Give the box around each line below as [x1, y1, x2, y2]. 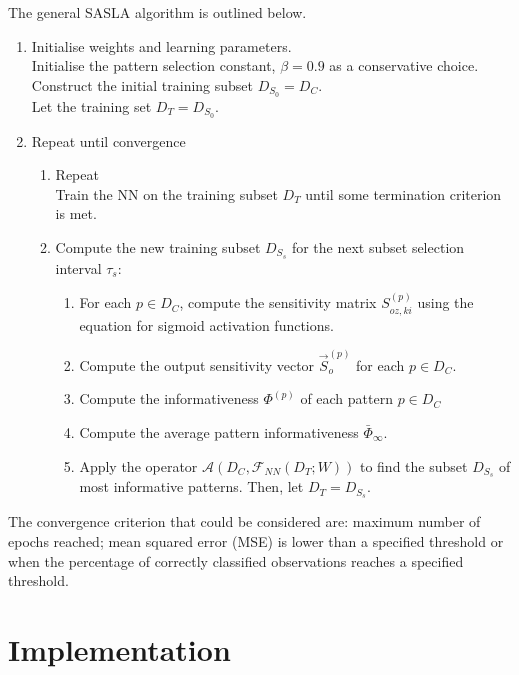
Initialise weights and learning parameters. [31, 35, 292, 56]
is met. [55, 203, 97, 224]
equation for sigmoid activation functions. [79, 314, 334, 335]
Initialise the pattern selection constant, [31, 55, 276, 76]
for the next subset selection [291, 236, 465, 257]
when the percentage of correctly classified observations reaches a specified [8, 550, 464, 571]
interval [55, 257, 102, 278]
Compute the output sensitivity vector [79, 354, 315, 375]
